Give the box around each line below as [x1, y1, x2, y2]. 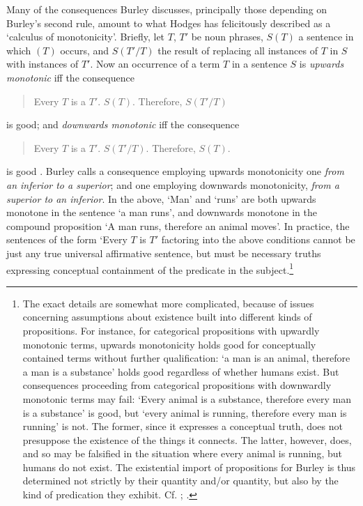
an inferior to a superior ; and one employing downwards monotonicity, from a [6, 177, 339, 192]
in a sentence [231, 56, 287, 71]
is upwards [299, 56, 344, 71]
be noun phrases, [191, 29, 263, 44]
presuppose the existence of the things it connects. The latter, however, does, [22, 432, 352, 447]
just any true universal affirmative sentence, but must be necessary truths [6, 245, 321, 260]
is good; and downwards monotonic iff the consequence [6, 117, 240, 132]
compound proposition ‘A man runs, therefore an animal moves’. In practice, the [6, 218, 350, 233]
